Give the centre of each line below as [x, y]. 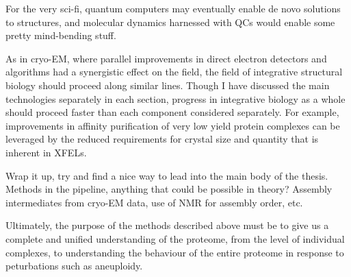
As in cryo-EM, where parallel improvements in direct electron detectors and [166, 58]
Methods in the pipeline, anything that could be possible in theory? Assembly [169, 189]
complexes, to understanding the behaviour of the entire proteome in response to [175, 252]
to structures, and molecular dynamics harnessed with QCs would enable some [170, 22]
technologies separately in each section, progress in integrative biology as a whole [175, 98]
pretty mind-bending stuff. [61, 35]
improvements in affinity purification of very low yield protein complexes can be [173, 125]
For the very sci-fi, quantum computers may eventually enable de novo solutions [173, 8]
